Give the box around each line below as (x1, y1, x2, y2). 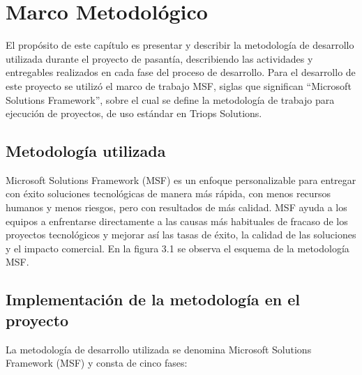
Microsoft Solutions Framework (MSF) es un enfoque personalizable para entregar (6, 172, 356, 187)
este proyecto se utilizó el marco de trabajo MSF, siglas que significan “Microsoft (6, 78, 352, 93)
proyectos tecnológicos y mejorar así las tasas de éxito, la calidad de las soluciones (6, 227, 356, 242)
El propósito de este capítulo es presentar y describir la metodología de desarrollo (6, 38, 354, 52)
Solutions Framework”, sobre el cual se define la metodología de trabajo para (6, 92, 335, 107)
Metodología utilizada (6, 140, 166, 162)
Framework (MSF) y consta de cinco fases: (6, 355, 188, 370)
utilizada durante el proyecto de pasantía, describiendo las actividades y (6, 51, 313, 66)
